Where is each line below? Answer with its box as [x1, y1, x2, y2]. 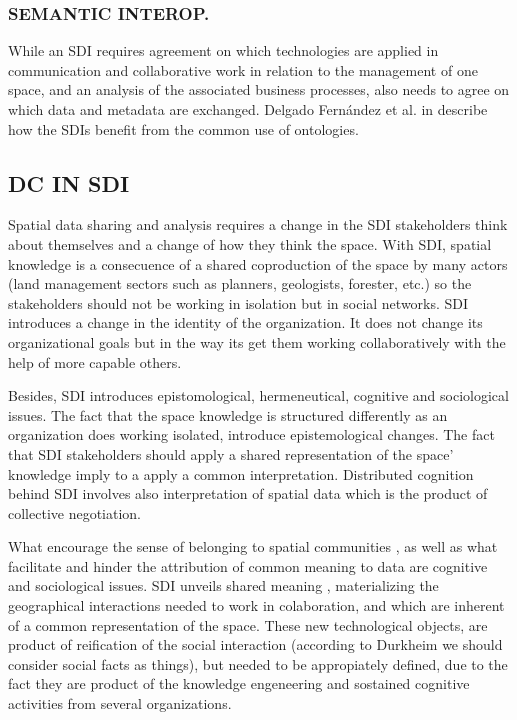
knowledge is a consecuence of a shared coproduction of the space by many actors [8, 253, 508, 274]
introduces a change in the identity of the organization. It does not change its [8, 312, 483, 333]
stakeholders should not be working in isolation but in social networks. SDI [8, 292, 469, 313]
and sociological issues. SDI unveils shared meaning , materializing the [8, 575, 439, 596]
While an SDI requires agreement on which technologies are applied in [8, 40, 439, 61]
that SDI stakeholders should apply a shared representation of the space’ [8, 443, 454, 464]
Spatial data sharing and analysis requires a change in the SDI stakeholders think [8, 214, 508, 235]
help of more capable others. [8, 351, 182, 372]
